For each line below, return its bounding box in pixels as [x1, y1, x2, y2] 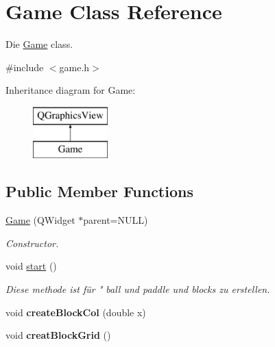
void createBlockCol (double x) [5, 305, 146, 319]
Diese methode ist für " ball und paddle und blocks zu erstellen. [5, 282, 270, 296]
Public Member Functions [5, 181, 193, 202]
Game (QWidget [5, 213, 75, 227]
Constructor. [5, 235, 59, 250]
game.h [59, 60, 90, 74]
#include [5, 60, 44, 74]
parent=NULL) [83, 213, 148, 227]
